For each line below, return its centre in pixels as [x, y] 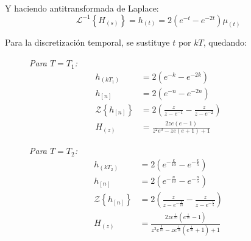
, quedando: [225, 42]
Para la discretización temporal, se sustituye [87, 42]
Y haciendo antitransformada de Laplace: [82, 8]
